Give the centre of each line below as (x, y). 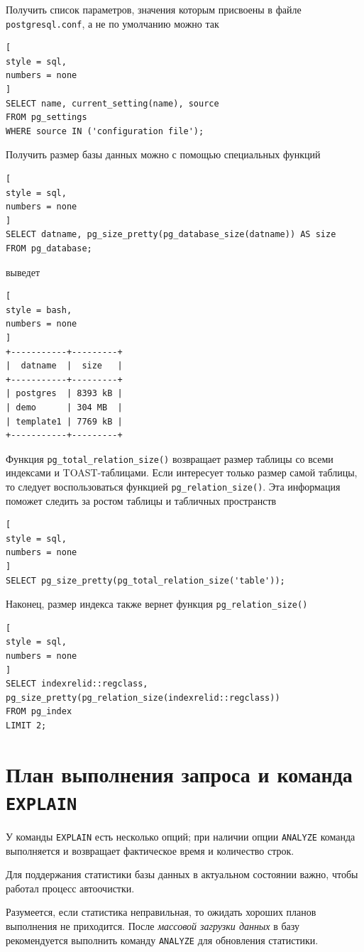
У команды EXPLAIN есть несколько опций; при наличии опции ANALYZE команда (181, 836)
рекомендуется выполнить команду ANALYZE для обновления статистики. (162, 940)
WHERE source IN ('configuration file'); (105, 131)
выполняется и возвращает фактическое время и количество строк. (150, 850)
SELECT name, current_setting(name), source (112, 103)
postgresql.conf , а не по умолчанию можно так (112, 23)
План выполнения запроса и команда (179, 773)
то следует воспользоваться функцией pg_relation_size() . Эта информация (173, 486)
